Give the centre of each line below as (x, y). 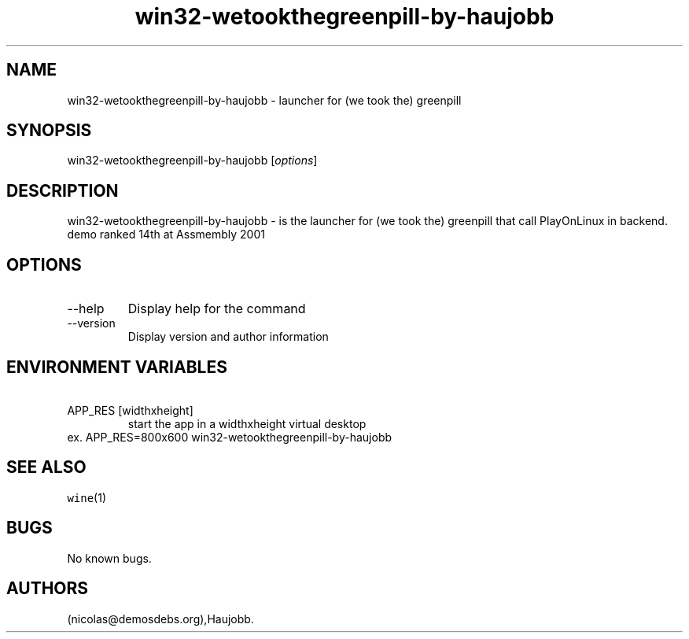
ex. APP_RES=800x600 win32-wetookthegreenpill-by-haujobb (230, 437)
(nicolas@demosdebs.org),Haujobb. (160, 619)
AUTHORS (48, 589)
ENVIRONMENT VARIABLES (117, 367)
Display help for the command (217, 309)
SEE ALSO (46, 467)
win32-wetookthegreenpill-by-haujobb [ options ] (192, 161)
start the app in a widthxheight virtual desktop (247, 423)
